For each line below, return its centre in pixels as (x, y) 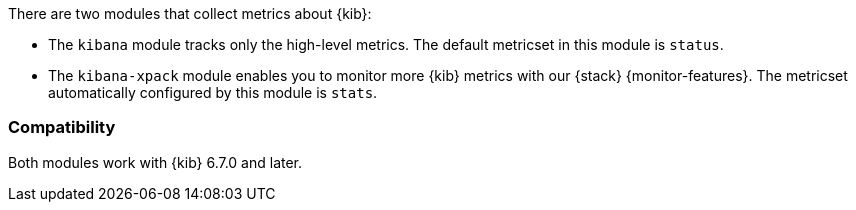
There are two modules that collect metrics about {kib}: (190, 13)
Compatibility (62, 127)
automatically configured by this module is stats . (213, 92)
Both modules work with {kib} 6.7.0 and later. (155, 162)
